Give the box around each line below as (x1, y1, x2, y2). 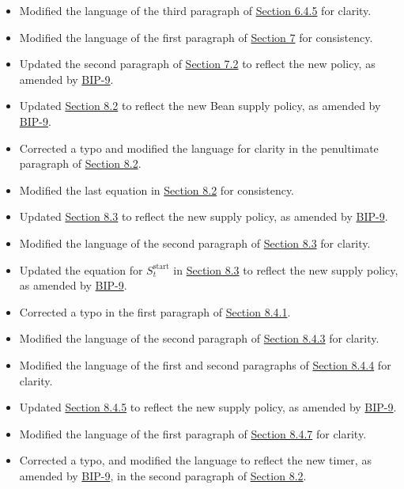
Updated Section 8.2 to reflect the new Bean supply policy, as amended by (19, 97, 381, 114)
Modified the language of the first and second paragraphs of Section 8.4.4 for (19, 356, 391, 373)
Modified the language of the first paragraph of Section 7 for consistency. (19, 28, 373, 45)
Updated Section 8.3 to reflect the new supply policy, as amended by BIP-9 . (19, 208, 388, 225)
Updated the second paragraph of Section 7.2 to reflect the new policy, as (19, 55, 376, 72)
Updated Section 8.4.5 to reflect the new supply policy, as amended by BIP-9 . (19, 399, 397, 415)
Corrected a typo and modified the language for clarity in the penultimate (19, 139, 379, 156)
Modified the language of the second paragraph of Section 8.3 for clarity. (19, 234, 371, 251)
